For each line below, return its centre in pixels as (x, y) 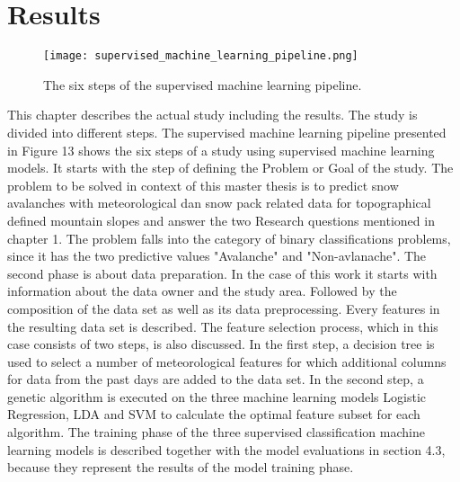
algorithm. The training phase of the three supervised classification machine (216, 432)
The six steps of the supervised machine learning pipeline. (203, 84)
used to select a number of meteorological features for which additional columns (227, 361)
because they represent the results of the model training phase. (181, 467)
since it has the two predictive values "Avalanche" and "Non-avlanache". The (217, 256)
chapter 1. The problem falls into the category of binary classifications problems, (229, 238)
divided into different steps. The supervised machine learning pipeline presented (227, 132)
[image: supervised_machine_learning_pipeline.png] (201, 56)
